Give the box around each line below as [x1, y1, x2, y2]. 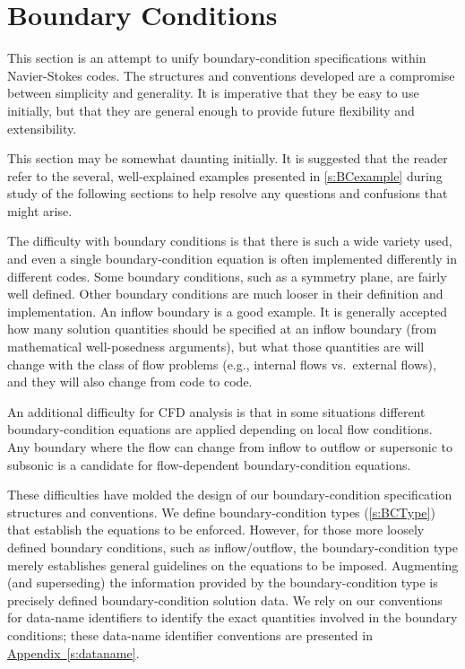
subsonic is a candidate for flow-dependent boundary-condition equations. [7, 455, 411, 474]
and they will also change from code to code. [7, 372, 253, 391]
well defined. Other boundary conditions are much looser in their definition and [7, 284, 443, 303]
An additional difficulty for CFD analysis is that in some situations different [7, 402, 426, 421]
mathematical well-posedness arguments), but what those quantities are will [7, 337, 425, 356]
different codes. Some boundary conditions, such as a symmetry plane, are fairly [7, 266, 447, 285]
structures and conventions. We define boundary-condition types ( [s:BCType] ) [7, 502, 435, 521]
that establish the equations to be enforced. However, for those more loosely [7, 520, 425, 539]
